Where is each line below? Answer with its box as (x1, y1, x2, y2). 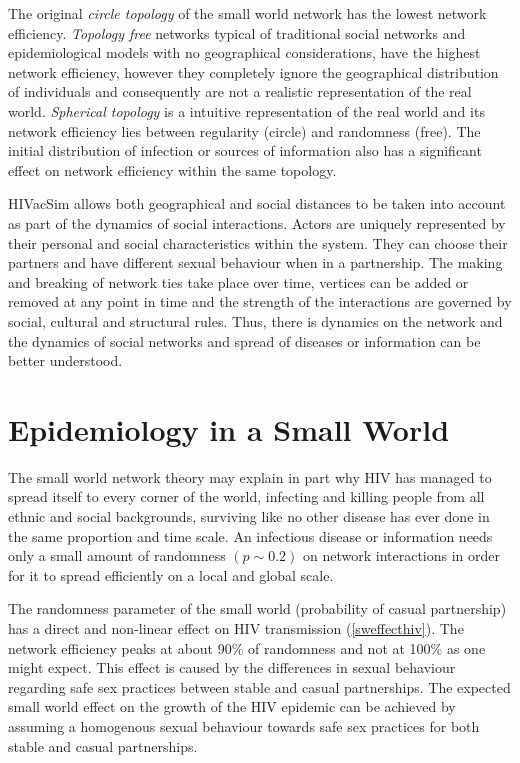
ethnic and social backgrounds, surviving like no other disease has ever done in (8, 506, 490, 526)
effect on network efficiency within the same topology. (8, 159, 337, 180)
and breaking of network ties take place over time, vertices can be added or (8, 271, 469, 292)
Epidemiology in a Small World (8, 408, 450, 449)
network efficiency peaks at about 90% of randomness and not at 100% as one (8, 637, 486, 658)
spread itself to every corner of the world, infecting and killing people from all (8, 486, 485, 507)
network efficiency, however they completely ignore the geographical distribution (8, 61, 499, 82)
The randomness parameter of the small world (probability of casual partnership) (8, 598, 507, 619)
